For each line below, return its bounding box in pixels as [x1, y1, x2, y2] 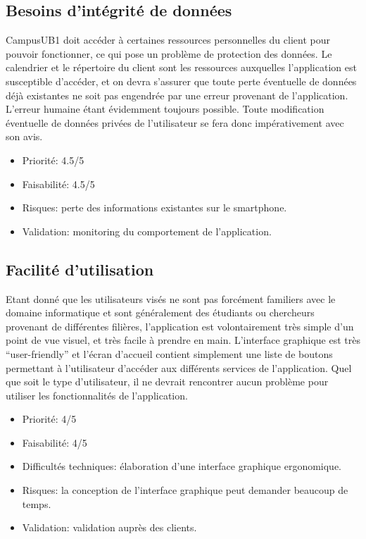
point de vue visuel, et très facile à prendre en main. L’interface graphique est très [6, 333, 360, 347]
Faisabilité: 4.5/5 [22, 176, 95, 191]
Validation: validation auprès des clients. [22, 520, 197, 535]
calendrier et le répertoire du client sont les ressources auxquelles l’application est [6, 60, 357, 75]
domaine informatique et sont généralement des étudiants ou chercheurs [6, 305, 315, 320]
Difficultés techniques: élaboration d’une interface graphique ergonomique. [22, 459, 342, 473]
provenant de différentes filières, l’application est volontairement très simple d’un [6, 318, 354, 333]
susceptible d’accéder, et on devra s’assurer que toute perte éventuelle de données [6, 73, 357, 88]
